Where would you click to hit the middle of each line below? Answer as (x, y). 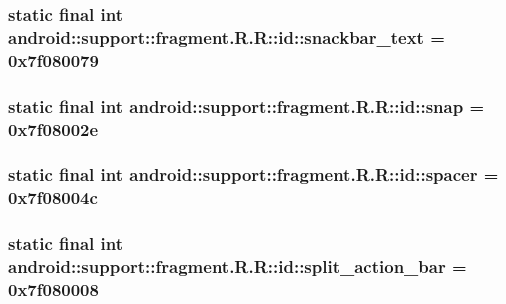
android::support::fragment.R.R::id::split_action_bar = (237, 266)
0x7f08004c (53, 197)
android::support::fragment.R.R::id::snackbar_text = (226, 36)
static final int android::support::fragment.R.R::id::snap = (246, 105)
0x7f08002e (53, 128)
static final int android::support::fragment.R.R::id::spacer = (253, 174)
